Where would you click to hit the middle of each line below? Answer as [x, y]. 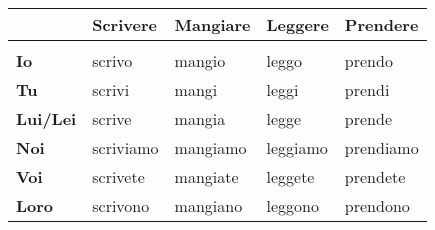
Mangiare [212, 24]
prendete [375, 176]
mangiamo [210, 147]
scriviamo [125, 147]
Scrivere [124, 24]
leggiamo [297, 147]
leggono [292, 205]
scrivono [121, 205]
